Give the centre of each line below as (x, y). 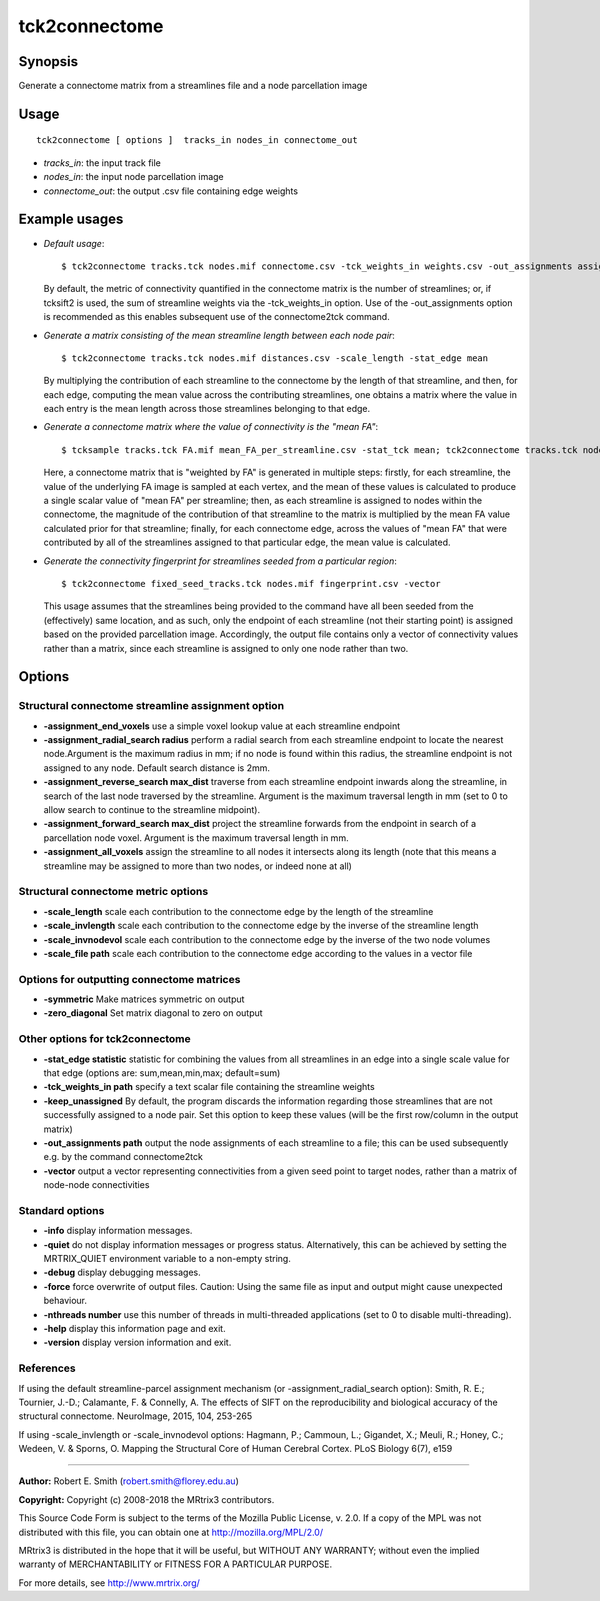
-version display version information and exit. (137, 1342)
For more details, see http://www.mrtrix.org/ (109, 1582)
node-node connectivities (96, 1185)
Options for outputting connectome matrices (129, 979)
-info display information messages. (118, 1231)
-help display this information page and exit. (134, 1328)
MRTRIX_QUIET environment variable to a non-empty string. (167, 1259)
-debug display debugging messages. (122, 1272)
